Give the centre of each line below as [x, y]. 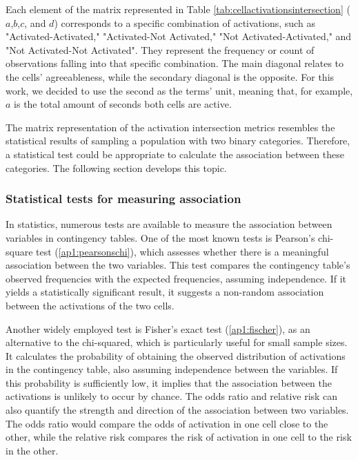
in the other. [32, 450]
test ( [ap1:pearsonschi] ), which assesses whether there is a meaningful [182, 251]
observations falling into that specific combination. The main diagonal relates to [175, 63]
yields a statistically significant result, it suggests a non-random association [165, 292]
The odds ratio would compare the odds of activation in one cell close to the [167, 423]
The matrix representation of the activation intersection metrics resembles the [170, 127]
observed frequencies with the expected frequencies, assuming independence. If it [176, 278]
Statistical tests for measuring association [123, 199]
